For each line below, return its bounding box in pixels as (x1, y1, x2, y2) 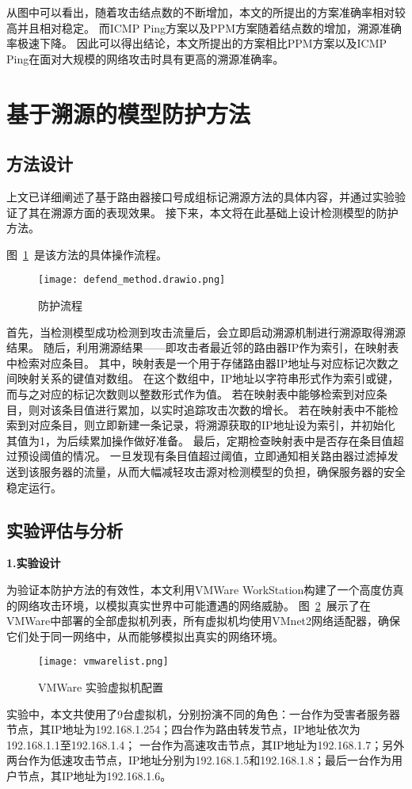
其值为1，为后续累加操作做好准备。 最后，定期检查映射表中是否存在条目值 (6, 432, 393, 448)
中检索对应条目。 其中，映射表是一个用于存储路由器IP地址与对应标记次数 (6, 354, 388, 371)
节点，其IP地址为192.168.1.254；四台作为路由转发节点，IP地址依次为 (6, 721, 360, 738)
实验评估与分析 (6, 517, 123, 542)
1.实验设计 (6, 555, 61, 571)
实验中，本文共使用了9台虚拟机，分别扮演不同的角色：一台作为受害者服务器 (6, 705, 400, 722)
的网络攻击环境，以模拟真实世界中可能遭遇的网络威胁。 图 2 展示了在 (6, 597, 371, 613)
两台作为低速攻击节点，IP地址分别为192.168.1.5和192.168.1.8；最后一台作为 (6, 752, 391, 768)
